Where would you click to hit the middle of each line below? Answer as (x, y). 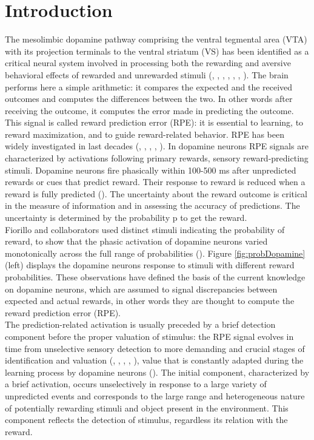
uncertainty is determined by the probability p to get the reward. (126, 218)
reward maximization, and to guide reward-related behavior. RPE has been (145, 134)
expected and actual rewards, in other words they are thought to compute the (150, 301)
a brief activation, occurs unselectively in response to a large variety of (136, 384)
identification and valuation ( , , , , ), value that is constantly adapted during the (154, 360)
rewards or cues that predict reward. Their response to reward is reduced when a (155, 182)
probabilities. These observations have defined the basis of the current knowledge (155, 277)
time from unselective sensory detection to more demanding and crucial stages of (155, 348)
